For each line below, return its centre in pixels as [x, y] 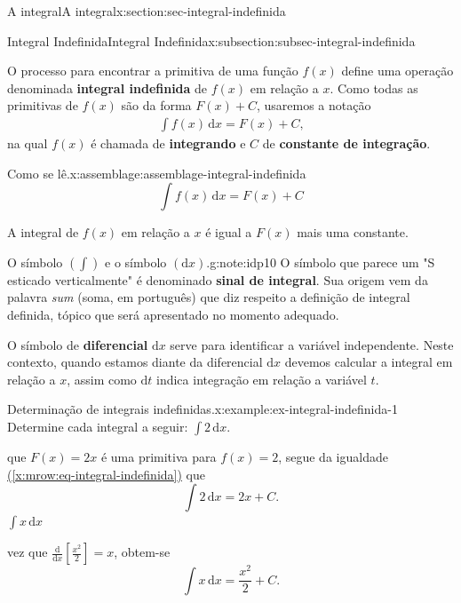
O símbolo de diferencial [78, 344]
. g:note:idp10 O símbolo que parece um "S [321, 262]
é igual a [229, 232]
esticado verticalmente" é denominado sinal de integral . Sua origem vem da [218, 279]
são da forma [156, 105]
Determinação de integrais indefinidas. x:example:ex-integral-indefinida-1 [203, 409]
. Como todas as [374, 87]
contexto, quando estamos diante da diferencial [135, 362]
